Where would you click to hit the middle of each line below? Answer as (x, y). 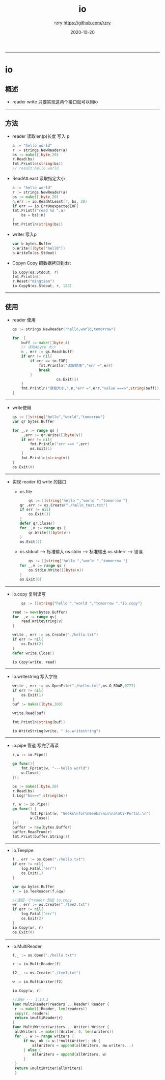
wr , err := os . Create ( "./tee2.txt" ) (51, 905)
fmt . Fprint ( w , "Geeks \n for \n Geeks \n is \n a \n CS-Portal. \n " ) (91, 814)
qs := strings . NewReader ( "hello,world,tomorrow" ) (64, 329)
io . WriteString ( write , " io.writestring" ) (56, 731)
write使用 (22, 408)
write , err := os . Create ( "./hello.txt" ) (55, 635)
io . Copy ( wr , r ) (28, 927)
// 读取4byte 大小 (39, 347)
